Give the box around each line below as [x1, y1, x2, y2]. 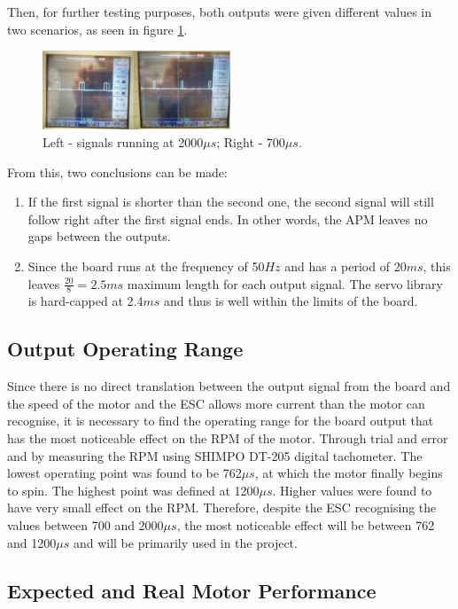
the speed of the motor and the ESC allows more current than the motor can [7, 394, 425, 412]
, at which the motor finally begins [254, 464, 443, 482]
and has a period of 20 [284, 256, 407, 275]
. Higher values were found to [272, 480, 432, 499]
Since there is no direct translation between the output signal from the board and [7, 377, 451, 395]
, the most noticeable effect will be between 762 [176, 515, 435, 534]
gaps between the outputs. [27, 227, 171, 246]
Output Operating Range [7, 335, 244, 363]
